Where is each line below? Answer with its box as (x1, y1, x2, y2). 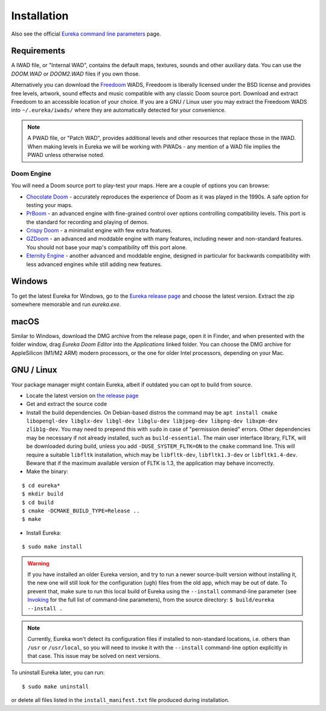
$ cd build (22, 499, 54, 506)
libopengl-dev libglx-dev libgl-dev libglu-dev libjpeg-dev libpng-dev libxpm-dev (26, 418, 278, 425)
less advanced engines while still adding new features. (26, 260, 162, 268)
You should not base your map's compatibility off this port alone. (26, 243, 187, 250)
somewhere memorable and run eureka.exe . (11, 301, 121, 308)
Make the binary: (26, 468, 69, 475)
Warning (27, 560, 50, 567)
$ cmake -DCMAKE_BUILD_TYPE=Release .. (22, 507, 140, 514)
